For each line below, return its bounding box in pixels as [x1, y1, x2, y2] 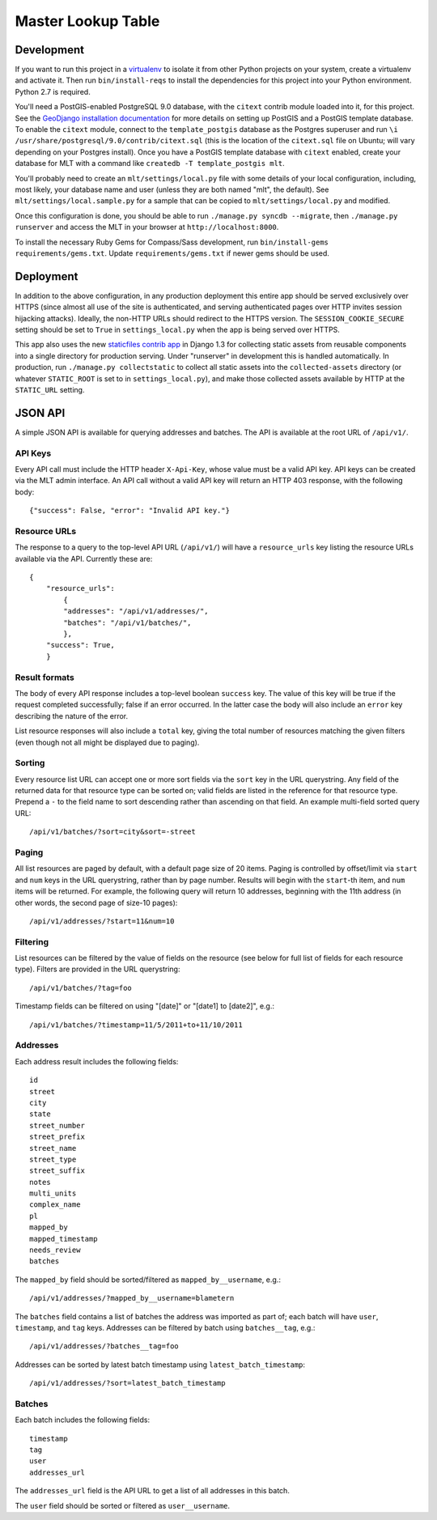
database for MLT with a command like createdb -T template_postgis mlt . [15, 159, 285, 168]
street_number [29, 1121, 85, 1130]
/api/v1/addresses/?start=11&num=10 [29, 916, 175, 926]
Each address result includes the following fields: [15, 1056, 179, 1066]
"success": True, [45, 640, 115, 650]
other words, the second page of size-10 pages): [15, 898, 178, 907]
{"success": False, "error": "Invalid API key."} [29, 506, 231, 516]
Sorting [15, 758, 45, 769]
